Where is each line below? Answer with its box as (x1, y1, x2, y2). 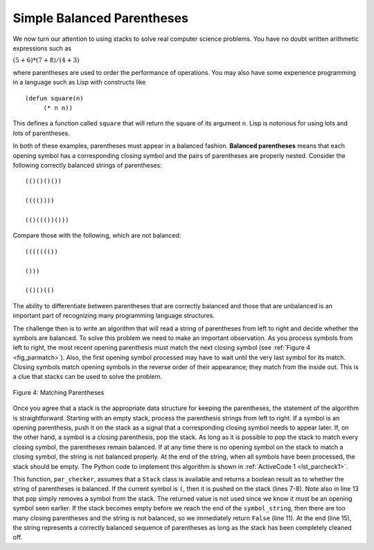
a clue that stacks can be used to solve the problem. (12, 373, 163, 381)
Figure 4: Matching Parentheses (12, 388, 105, 396)
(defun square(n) (25, 94, 84, 102)
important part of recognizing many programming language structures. (12, 312, 215, 320)
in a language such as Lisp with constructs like (12, 78, 146, 87)
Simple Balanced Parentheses (12, 10, 188, 26)
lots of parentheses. (12, 129, 71, 137)
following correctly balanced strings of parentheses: (12, 161, 162, 170)
